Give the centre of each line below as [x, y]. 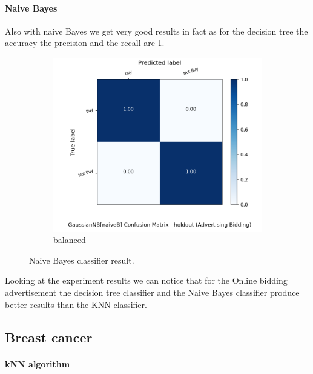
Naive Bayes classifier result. [82, 260]
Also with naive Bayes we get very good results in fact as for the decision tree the [156, 31]
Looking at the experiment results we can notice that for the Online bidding [146, 280]
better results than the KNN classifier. [76, 304]
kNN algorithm [38, 363]
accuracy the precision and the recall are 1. [85, 43]
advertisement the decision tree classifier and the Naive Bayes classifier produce [152, 292]
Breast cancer [49, 337]
